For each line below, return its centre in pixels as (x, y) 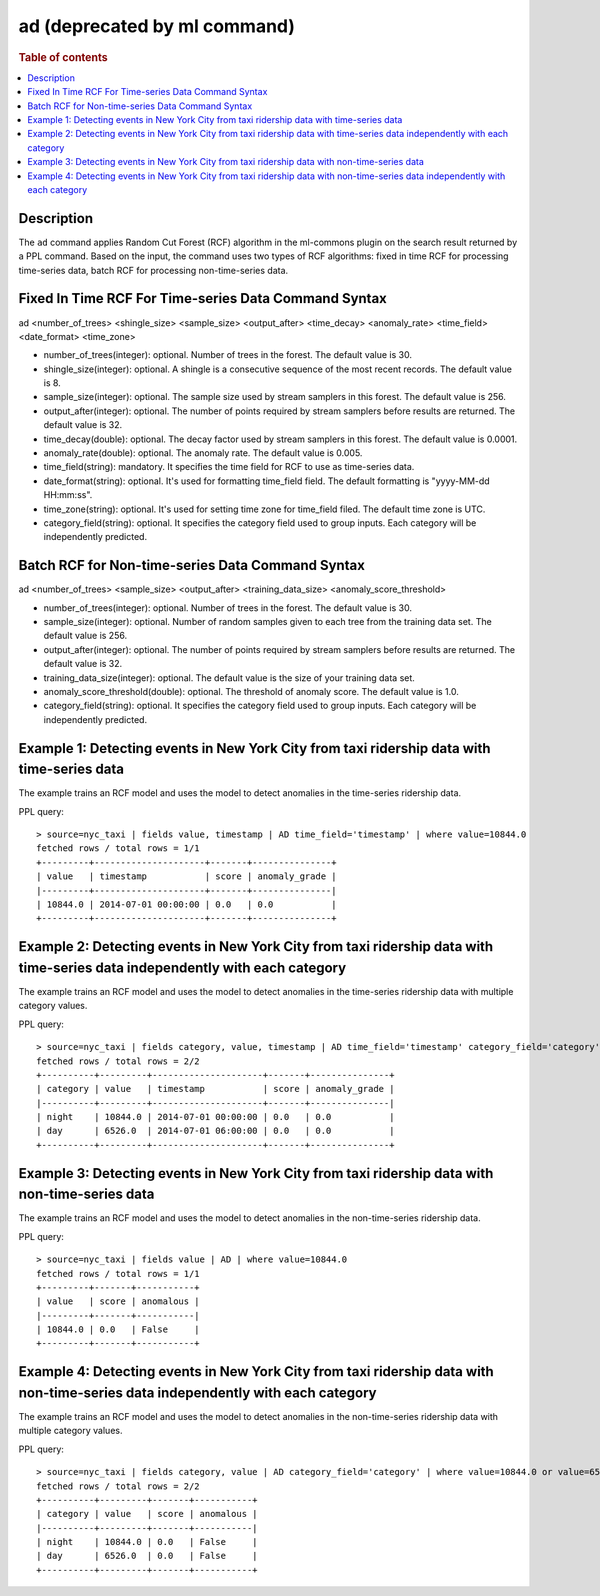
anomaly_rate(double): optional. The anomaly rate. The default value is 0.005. (203, 453)
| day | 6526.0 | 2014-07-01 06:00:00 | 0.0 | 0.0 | (215, 1131)
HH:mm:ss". (68, 495)
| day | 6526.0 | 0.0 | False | (147, 1556)
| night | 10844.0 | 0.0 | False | (147, 1542)
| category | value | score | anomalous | (147, 1514)
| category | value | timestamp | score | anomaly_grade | (215, 1089)
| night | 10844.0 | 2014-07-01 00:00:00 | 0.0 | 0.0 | (215, 1117)
